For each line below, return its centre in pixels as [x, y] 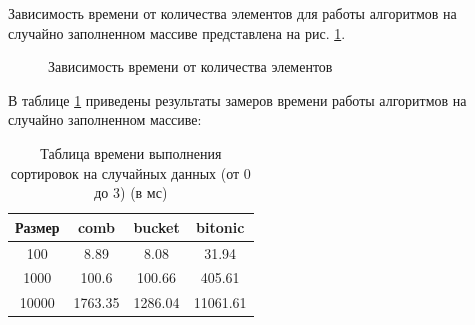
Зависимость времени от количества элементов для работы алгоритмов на [232, 13]
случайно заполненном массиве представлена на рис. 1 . [177, 32]
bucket [156, 226]
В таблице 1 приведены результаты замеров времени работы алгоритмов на [237, 99]
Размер [37, 226]
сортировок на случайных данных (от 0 [130, 172]
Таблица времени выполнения [131, 152]
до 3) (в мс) [131, 192]
